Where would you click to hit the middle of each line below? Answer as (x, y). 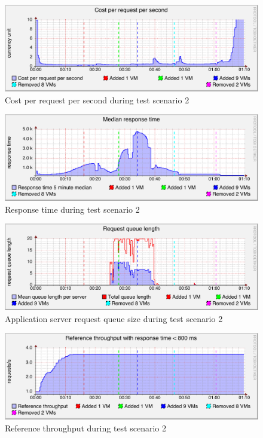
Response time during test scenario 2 (72, 209)
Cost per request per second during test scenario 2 (97, 99)
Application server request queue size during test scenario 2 (114, 318)
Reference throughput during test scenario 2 (86, 428)
